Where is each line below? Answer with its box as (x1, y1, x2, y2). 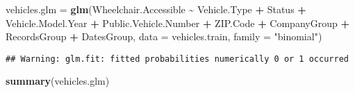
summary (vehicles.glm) (6, 74, 110, 88)
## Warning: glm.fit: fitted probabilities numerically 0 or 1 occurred (6, 53, 349, 64)
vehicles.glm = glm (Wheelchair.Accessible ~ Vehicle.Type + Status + (6, 2, 306, 16)
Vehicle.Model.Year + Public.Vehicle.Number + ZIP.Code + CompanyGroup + (6, 15, 349, 30)
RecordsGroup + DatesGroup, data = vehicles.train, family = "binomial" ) (6, 29, 322, 44)
